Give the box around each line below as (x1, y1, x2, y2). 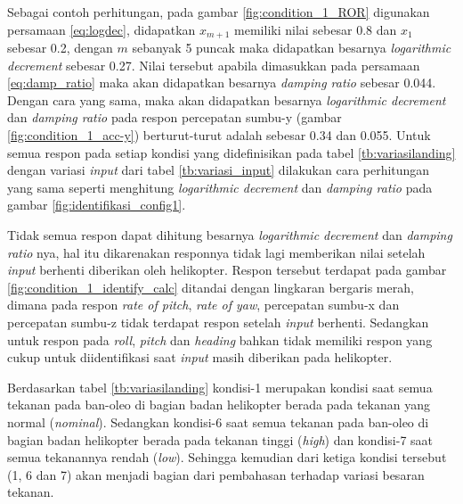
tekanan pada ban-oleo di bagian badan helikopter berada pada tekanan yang (7, 395, 430, 414)
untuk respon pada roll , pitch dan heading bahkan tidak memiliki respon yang (7, 330, 433, 349)
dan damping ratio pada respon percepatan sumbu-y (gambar (7, 108, 342, 127)
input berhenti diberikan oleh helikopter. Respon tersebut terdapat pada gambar (7, 260, 447, 279)
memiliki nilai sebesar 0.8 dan (234, 20, 397, 38)
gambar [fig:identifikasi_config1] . (7, 195, 186, 214)
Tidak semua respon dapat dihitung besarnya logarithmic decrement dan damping (7, 225, 452, 244)
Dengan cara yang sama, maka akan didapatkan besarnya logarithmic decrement (7, 90, 446, 109)
